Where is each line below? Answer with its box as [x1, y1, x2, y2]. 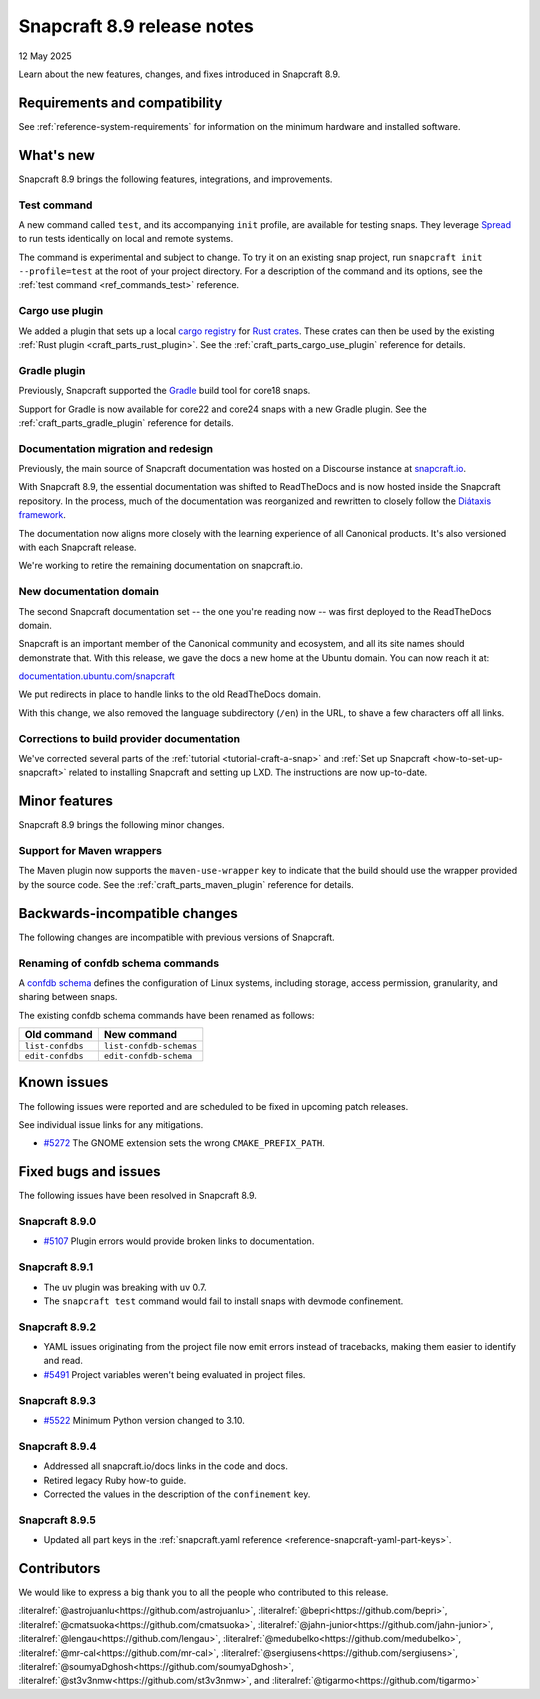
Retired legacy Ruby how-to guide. [43, 1474, 187, 1486]
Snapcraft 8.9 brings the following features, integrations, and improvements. [18, 173, 333, 185]
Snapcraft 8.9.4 [18, 1439, 97, 1453]
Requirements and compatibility [18, 94, 223, 111]
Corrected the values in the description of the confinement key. [43, 1488, 311, 1500]
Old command [24, 1028, 94, 1042]
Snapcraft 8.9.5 [18, 1513, 97, 1527]
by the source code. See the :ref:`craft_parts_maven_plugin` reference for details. [18, 878, 354, 890]
